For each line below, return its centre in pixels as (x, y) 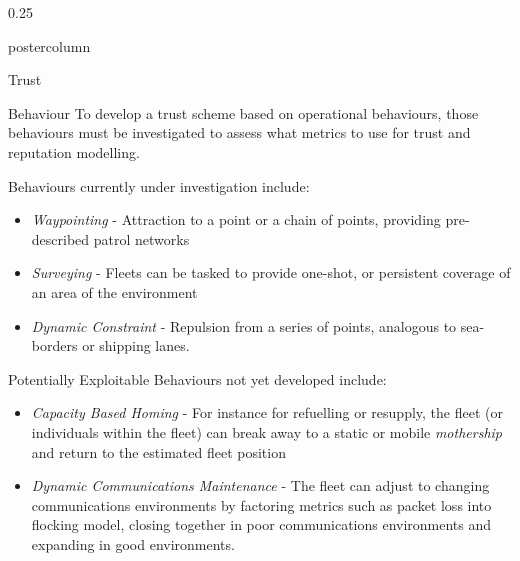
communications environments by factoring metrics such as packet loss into (261, 504)
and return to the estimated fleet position (158, 451)
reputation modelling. (74, 151)
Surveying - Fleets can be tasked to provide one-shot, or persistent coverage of (271, 272)
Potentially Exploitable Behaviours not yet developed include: (197, 378)
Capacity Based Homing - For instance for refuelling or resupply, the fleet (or (267, 412)
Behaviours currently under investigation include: (159, 185)
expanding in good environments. (133, 543)
